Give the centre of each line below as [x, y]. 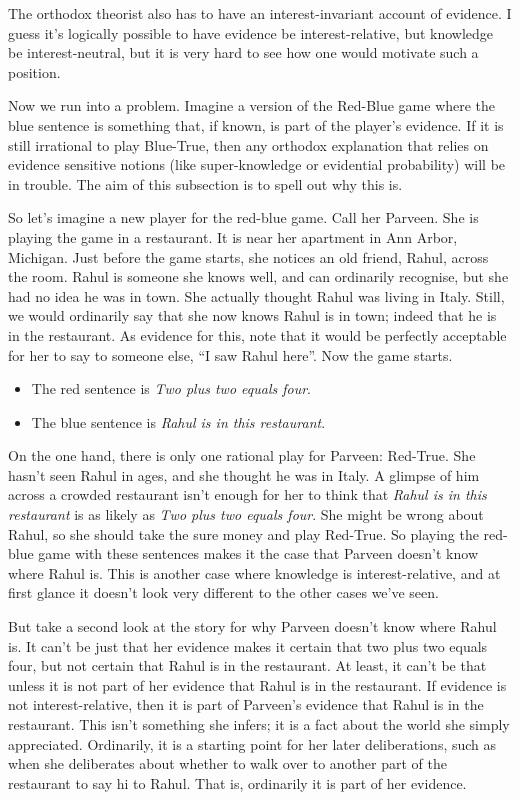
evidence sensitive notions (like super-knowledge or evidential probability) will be [257, 164]
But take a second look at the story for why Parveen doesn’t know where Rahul [252, 626]
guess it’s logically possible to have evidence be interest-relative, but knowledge [251, 32]
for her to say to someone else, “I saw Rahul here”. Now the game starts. [230, 354]
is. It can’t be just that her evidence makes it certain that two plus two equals [248, 645]
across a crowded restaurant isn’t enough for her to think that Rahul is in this [247, 494]
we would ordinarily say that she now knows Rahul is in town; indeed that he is [252, 315]
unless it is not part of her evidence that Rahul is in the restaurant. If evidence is [257, 684]
